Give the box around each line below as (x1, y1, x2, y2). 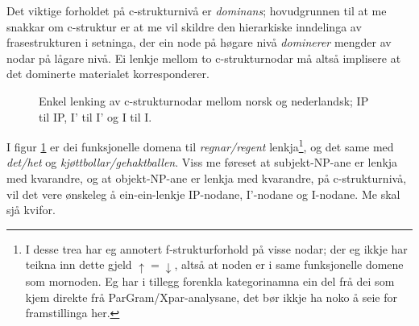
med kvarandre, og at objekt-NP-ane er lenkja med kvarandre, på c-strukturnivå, (6, 170, 407, 186)
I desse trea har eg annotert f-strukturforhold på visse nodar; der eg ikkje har (25, 240, 408, 257)
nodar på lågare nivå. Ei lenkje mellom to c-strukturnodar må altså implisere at (6, 49, 401, 66)
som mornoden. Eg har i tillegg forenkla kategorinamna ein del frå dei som (25, 272, 395, 289)
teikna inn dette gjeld (25, 256, 132, 273)
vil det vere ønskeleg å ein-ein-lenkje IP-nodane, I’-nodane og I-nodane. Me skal (6, 185, 400, 202)
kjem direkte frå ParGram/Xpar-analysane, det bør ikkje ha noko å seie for (25, 288, 397, 305)
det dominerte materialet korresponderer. (6, 65, 209, 82)
